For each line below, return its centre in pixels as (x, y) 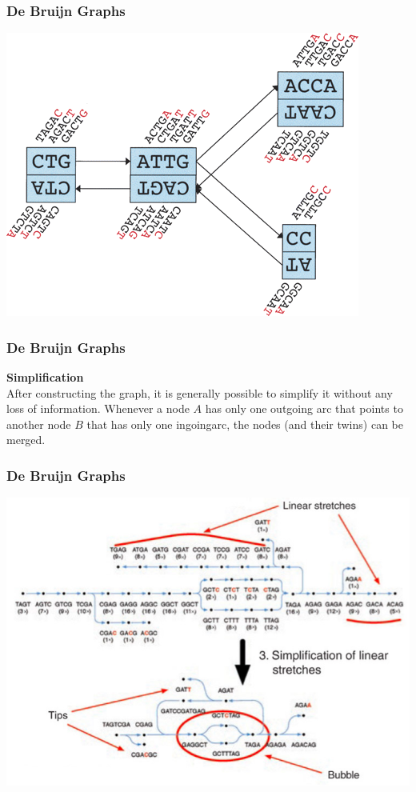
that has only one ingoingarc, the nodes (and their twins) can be (245, 424)
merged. (26, 440)
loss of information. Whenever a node (98, 408)
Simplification (45, 377)
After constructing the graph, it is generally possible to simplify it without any (200, 392)
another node (39, 424)
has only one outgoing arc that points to (304, 408)
